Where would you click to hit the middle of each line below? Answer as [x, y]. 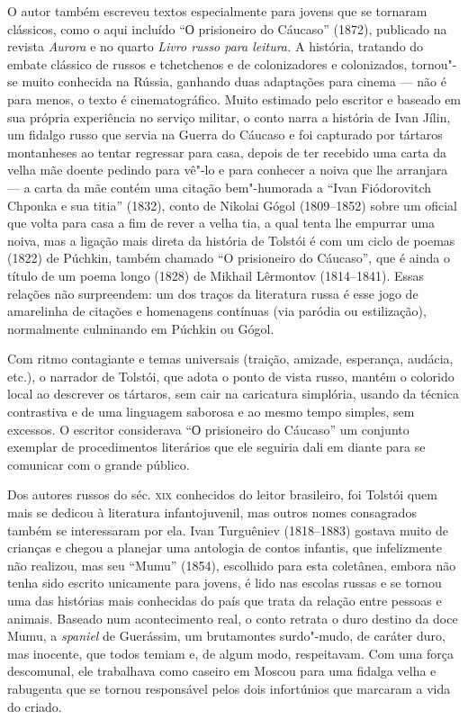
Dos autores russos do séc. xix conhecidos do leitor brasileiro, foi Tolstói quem [222, 494]
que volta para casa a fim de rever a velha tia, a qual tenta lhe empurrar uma [221, 223]
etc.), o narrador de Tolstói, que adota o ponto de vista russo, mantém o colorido [231, 376]
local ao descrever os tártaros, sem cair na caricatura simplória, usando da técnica [234, 394]
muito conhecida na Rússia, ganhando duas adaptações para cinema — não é [234, 81]
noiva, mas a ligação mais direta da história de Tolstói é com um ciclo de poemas [231, 240]
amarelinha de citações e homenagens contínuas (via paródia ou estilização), [217, 311]
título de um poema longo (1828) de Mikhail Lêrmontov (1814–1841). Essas [216, 275]
